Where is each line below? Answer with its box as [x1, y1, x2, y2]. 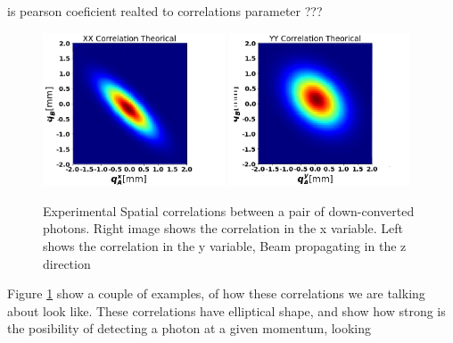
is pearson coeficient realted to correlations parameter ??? [7, 2, 323, 20]
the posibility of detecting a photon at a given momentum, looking [7, 319, 372, 338]
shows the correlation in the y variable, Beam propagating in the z [43, 237, 407, 255]
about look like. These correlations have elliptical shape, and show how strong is [7, 301, 446, 320]
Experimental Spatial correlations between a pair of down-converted [43, 201, 415, 220]
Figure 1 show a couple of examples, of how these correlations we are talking [7, 284, 425, 303]
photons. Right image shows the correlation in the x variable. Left [43, 219, 404, 238]
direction [43, 254, 91, 272]
